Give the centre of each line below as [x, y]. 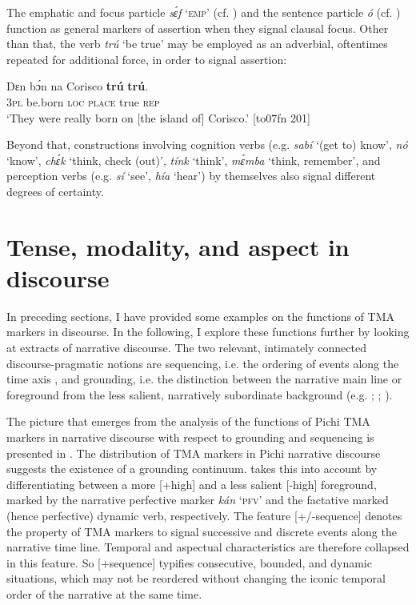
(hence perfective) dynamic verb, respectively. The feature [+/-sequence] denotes [204, 515]
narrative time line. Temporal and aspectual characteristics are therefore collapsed [208, 547]
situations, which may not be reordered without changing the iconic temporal [196, 578]
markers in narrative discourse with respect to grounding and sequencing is [190, 437]
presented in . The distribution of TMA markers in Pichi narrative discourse [194, 453]
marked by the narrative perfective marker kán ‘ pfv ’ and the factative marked [198, 500]
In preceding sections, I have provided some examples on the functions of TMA [200, 316]
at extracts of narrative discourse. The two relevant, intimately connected [186, 348]
